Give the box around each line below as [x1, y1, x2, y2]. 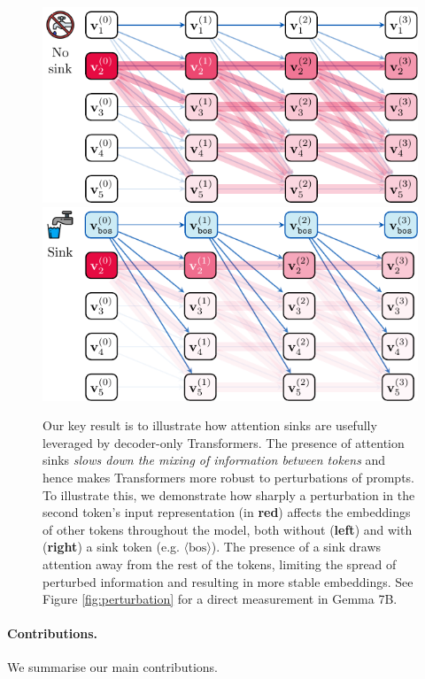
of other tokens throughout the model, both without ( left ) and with [42, 520, 413, 538]
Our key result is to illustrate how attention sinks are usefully [42, 416, 377, 435]
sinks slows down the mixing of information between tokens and [42, 451, 386, 469]
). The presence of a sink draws [211, 537, 382, 556]
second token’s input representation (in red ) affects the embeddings [42, 503, 411, 521]
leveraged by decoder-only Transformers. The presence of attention [42, 433, 405, 451]
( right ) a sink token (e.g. [42, 537, 180, 556]
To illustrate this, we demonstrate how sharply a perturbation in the [42, 485, 415, 504]
